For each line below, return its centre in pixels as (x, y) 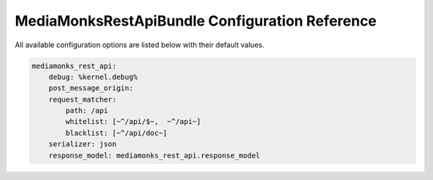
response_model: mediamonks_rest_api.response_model (154, 155)
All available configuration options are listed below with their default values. (140, 45)
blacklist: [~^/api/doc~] (116, 133)
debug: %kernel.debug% (93, 77)
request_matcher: (83, 99)
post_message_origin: (91, 88)
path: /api (87, 111)
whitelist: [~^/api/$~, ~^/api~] (133, 122)
